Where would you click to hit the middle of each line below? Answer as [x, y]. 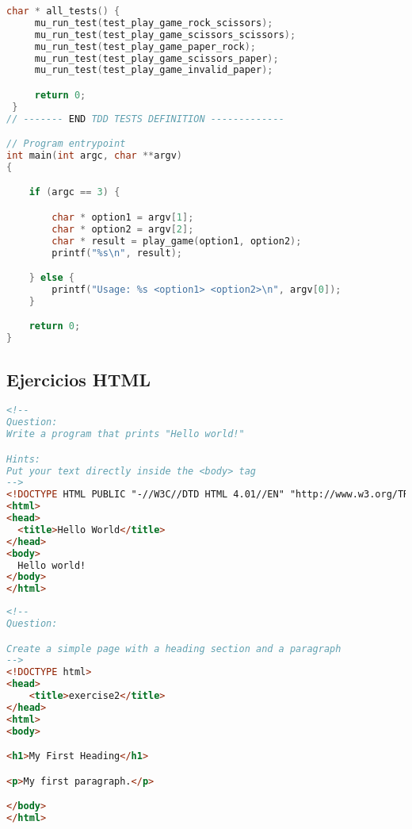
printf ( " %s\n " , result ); [117, 253]
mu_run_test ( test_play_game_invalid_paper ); [154, 70]
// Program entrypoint [66, 144]
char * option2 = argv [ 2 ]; [123, 229]
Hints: [23, 459]
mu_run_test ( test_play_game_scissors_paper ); [156, 58]
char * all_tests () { [63, 11]
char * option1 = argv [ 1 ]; [123, 217]
